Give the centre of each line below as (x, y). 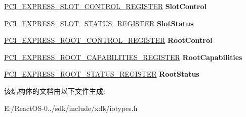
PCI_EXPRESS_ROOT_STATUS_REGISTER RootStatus (102, 74)
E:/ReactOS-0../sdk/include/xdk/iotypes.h (71, 108)
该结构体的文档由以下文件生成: (55, 91)
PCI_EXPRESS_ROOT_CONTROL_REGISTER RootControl (108, 40)
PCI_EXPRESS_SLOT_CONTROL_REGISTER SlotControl (105, 6)
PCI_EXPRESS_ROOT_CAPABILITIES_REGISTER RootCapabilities (123, 57)
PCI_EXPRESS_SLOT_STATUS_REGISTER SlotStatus (99, 23)
